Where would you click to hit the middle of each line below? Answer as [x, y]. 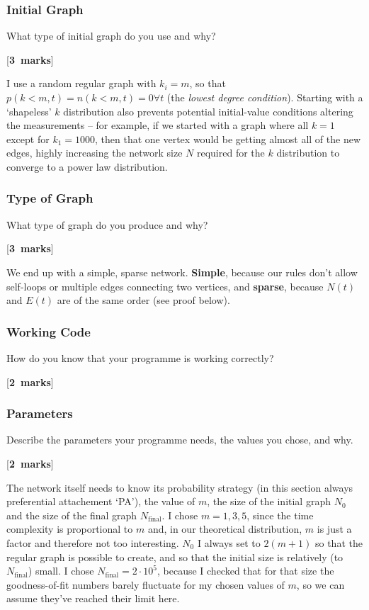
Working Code [49, 331]
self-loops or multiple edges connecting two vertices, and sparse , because [165, 286]
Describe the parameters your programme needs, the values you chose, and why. [180, 440]
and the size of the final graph [72, 515]
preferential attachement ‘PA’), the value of [101, 501]
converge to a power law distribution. [87, 166]
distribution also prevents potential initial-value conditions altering [208, 111]
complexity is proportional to [70, 529]
